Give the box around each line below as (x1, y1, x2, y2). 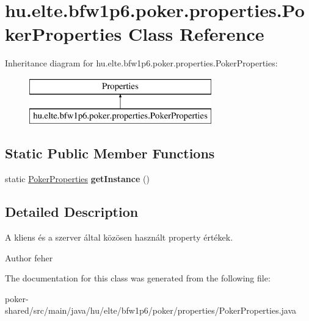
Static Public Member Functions (5, 144, 215, 163)
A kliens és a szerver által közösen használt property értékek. (5, 231, 233, 244)
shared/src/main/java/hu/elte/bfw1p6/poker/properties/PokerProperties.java (5, 304, 297, 317)
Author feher (5, 251, 53, 264)
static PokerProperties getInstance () (5, 172, 150, 185)
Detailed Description (5, 202, 139, 221)
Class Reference (128, 21, 264, 46)
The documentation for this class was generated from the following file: (5, 272, 271, 284)
